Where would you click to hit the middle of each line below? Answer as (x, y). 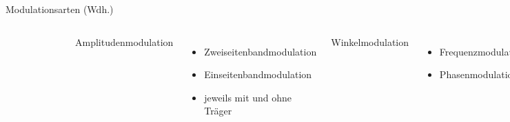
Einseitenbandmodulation (258, 74)
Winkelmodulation (370, 41)
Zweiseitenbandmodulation (261, 51)
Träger (218, 111)
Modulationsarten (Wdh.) (60, 9)
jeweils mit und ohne (248, 97)
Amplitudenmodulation (124, 41)
